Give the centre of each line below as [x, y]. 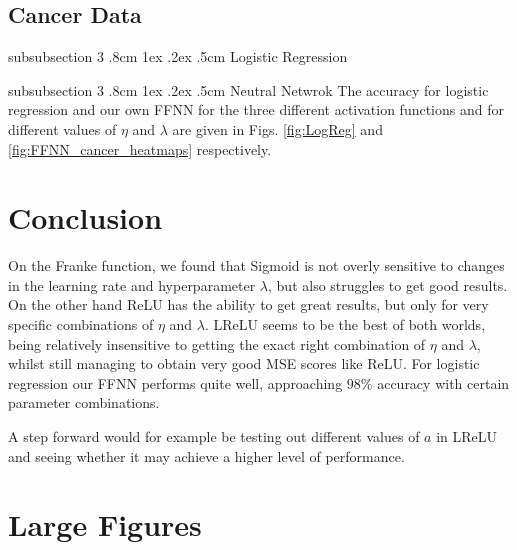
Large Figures [105, 524]
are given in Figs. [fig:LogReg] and [277, 128]
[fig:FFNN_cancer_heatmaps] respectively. [140, 148]
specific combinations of [81, 324]
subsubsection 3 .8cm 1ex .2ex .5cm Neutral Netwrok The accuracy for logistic [248, 89]
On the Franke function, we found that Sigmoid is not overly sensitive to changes [256, 265]
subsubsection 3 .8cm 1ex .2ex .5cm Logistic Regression [178, 56]
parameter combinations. [84, 402]
